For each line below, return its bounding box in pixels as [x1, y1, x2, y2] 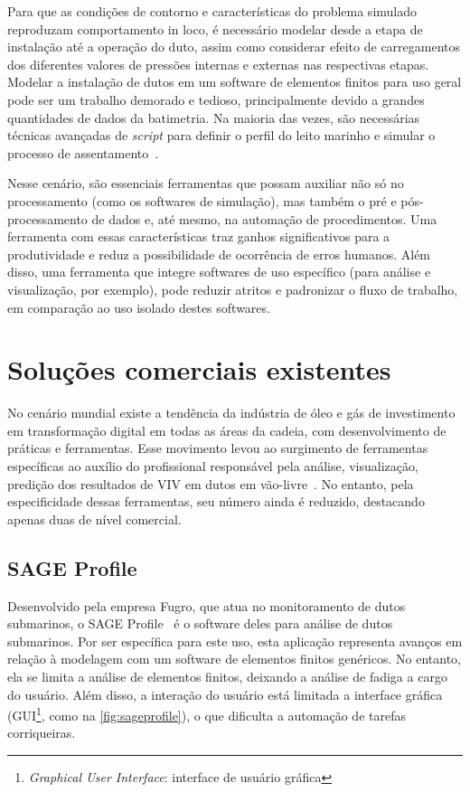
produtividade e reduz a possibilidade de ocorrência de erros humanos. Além [7, 244, 431, 263]
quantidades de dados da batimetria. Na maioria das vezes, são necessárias [7, 108, 420, 127]
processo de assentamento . [7, 143, 159, 162]
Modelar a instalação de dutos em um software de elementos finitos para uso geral [7, 72, 462, 91]
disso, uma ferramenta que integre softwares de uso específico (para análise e [7, 262, 431, 281]
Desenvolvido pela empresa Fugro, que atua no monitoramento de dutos [7, 596, 406, 615]
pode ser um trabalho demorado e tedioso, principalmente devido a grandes [7, 90, 425, 108]
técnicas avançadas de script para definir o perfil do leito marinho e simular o [7, 126, 436, 145]
